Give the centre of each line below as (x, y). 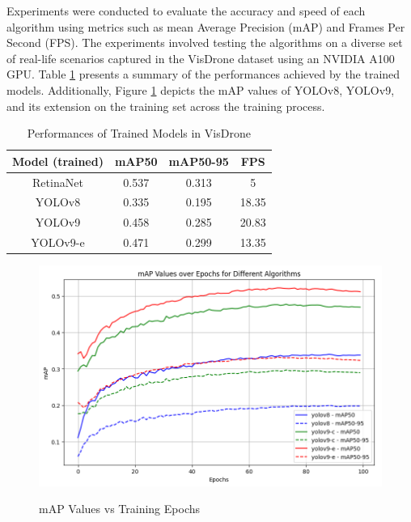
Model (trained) (58, 161)
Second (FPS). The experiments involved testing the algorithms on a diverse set (205, 42)
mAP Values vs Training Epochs (120, 509)
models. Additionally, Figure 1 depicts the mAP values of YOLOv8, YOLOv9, (201, 89)
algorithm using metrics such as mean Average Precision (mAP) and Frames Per (206, 26)
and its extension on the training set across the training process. (166, 106)
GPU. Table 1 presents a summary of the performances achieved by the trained (203, 74)
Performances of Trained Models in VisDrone (139, 133)
